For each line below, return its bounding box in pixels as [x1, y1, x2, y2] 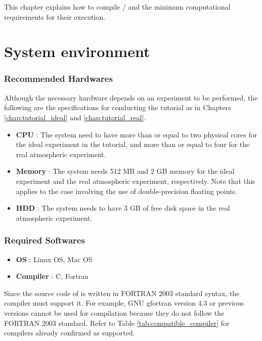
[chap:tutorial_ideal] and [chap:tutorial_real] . [4, 112, 146, 122]
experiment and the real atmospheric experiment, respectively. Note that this [16, 175, 255, 186]
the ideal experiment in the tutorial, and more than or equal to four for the [16, 139, 250, 150]
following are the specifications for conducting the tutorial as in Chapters [4, 102, 231, 113]
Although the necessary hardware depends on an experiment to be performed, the [4, 92, 258, 103]
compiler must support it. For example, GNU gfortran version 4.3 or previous [4, 298, 244, 308]
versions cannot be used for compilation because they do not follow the [4, 307, 225, 318]
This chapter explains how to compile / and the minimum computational [4, 2, 231, 12]
